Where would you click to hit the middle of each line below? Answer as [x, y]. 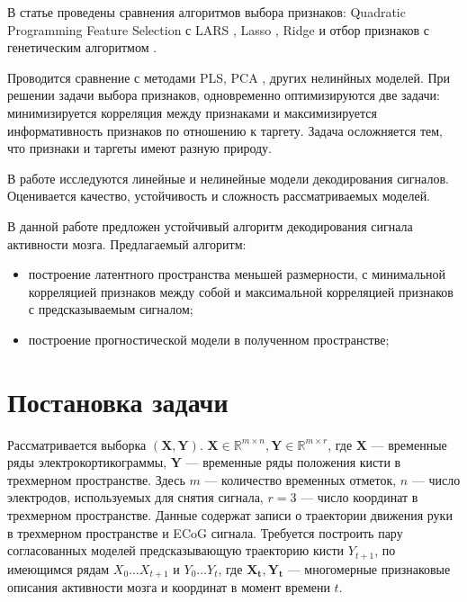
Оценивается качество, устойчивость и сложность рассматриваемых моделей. [219, 196]
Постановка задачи [118, 401]
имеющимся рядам [58, 568]
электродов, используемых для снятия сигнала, [135, 497]
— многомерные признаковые [369, 568]
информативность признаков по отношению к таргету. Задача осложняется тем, [225, 130]
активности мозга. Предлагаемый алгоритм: [127, 243]
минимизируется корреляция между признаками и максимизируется [192, 112]
